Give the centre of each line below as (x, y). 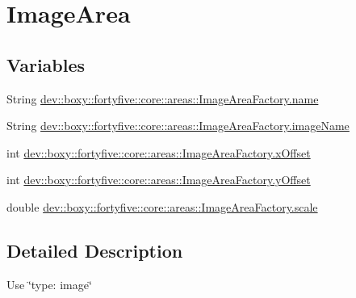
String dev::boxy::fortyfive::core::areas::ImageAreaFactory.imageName (178, 126)
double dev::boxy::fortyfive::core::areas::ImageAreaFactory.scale (162, 206)
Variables (46, 64)
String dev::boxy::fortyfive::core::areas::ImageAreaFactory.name (163, 98)
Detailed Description (95, 250)
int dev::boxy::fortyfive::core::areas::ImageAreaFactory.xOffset (159, 152)
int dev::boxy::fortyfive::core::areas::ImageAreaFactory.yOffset (159, 180)
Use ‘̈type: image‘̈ (49, 284)
